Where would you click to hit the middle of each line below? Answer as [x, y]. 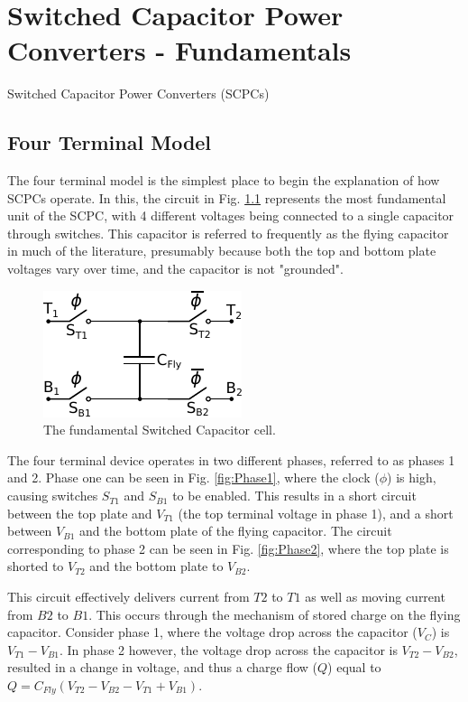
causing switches [53, 496]
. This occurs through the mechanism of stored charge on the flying [275, 614]
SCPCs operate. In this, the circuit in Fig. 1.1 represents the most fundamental [227, 197]
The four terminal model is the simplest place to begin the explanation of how [224, 180]
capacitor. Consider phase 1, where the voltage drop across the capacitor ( [212, 632]
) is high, [412, 477]
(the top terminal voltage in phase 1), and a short [316, 513]
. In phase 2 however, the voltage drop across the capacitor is [229, 649]
